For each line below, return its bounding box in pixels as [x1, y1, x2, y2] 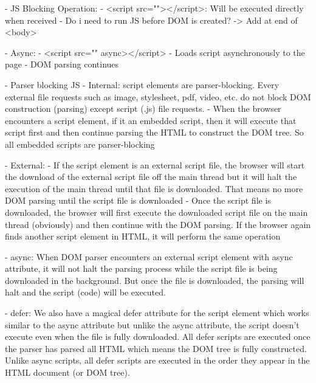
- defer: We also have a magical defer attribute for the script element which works [5, 306, 309, 319]
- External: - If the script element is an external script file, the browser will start [5, 158, 305, 171]
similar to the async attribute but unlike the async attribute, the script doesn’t [5, 318, 300, 331]
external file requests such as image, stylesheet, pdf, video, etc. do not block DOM [5, 90, 311, 103]
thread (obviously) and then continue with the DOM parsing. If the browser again [5, 218, 311, 230]
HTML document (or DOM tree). [5, 366, 130, 379]
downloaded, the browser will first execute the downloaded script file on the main [5, 205, 308, 218]
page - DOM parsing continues [5, 58, 119, 71]
